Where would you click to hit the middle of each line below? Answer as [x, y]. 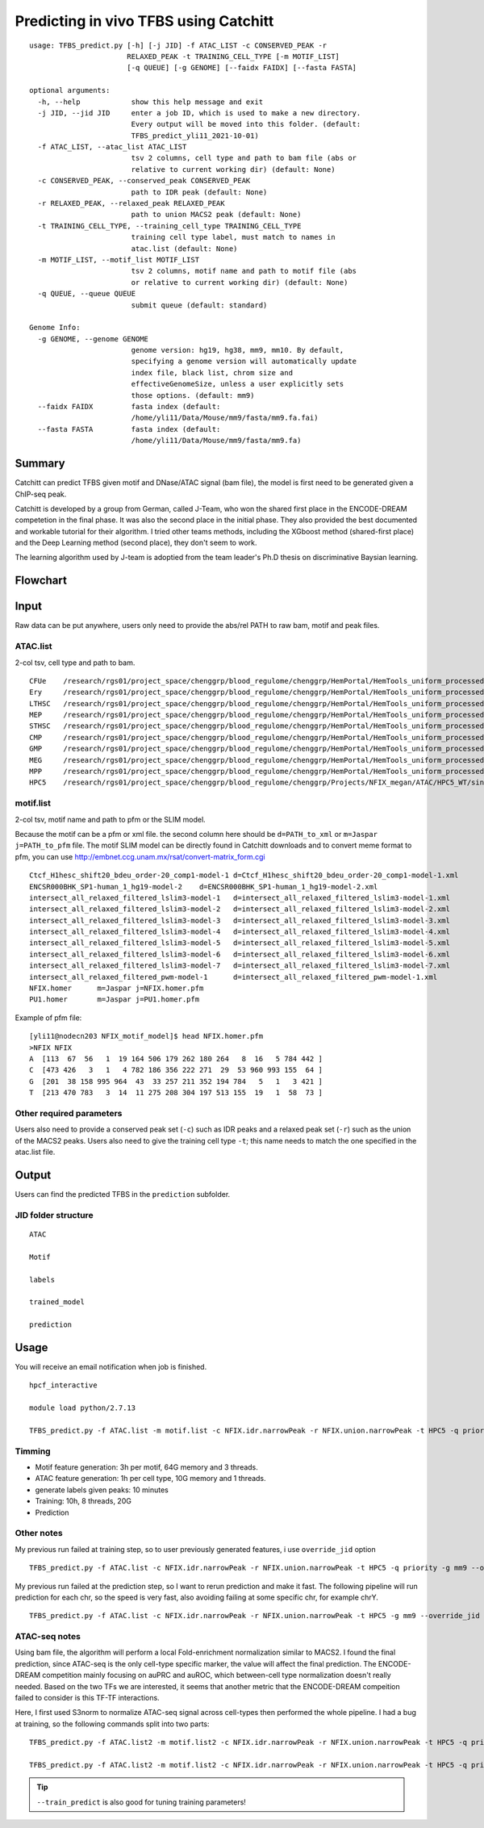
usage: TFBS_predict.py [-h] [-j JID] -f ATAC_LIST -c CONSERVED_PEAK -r [178, 45]
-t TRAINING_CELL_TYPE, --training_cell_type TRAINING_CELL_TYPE [169, 226]
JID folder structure [54, 1215]
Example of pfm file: [48, 1018]
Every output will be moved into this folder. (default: [246, 124]
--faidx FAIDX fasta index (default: [129, 407]
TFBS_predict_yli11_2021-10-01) [195, 136]
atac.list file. [35, 1152]
